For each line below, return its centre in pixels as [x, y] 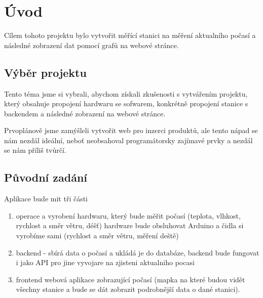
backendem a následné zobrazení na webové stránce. [85, 113]
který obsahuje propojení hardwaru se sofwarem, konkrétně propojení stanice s [126, 103]
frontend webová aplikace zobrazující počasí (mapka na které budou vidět [130, 279]
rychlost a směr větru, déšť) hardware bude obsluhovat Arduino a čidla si [130, 225]
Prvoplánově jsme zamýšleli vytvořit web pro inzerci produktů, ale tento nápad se [131, 130]
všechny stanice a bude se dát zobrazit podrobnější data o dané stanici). [128, 289]
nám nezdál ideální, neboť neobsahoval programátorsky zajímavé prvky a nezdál [128, 140]
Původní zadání [46, 177]
